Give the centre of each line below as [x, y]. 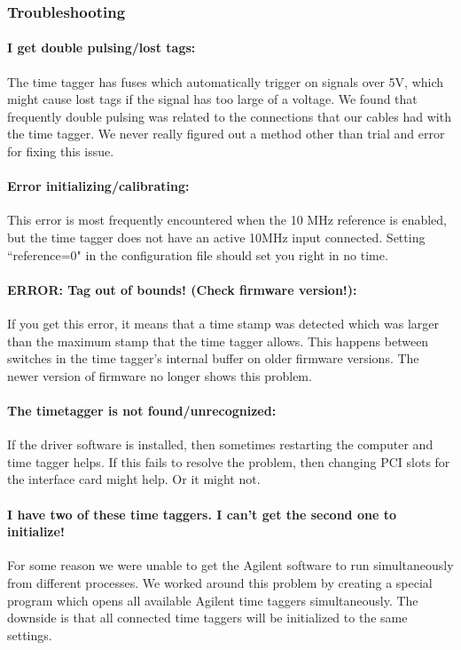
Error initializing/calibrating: [98, 186]
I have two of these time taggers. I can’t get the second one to [202, 514]
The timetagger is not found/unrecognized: [142, 410]
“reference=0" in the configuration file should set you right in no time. [198, 254]
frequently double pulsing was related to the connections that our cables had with [229, 116]
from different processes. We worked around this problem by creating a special [220, 582]
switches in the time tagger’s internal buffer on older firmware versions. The [213, 358]
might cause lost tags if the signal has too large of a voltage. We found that [212, 99]
